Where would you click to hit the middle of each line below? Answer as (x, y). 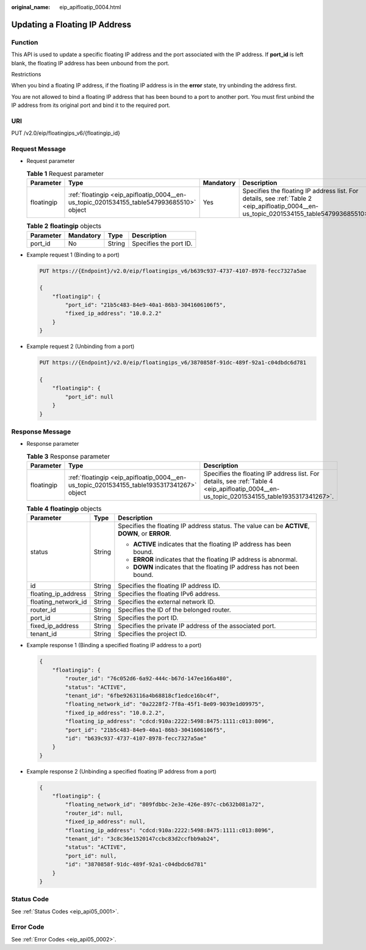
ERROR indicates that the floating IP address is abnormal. (215, 560)
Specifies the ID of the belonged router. (174, 610)
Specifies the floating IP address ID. (169, 586)
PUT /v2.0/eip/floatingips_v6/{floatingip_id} (66, 133)
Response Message (41, 432)
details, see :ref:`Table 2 (277, 198)
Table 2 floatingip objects (64, 226)
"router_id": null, (94, 813)
